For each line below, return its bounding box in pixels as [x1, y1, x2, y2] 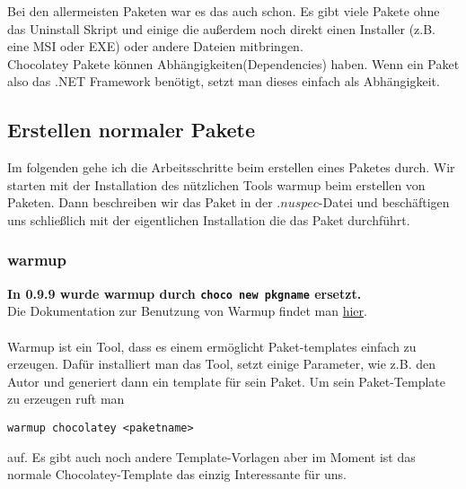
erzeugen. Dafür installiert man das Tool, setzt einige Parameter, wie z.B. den [7, 354, 435, 373]
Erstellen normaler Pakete [7, 116, 255, 144]
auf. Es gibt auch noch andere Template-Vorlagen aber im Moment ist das [7, 447, 416, 466]
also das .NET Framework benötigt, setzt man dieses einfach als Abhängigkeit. [7, 72, 440, 91]
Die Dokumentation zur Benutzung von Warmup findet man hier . [7, 301, 367, 320]
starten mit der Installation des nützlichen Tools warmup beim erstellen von [7, 175, 426, 194]
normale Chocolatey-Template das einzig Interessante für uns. [7, 465, 347, 484]
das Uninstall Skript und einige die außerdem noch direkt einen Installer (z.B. [7, 19, 436, 38]
